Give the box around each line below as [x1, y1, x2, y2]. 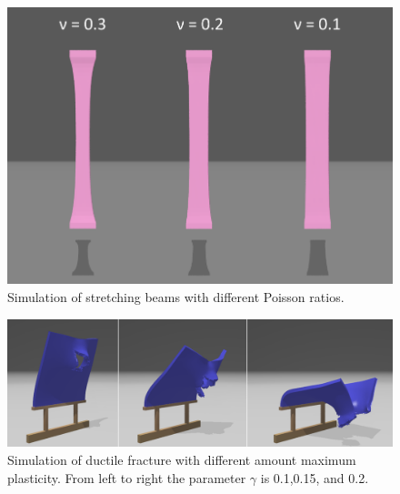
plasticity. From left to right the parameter [7, 468, 246, 487]
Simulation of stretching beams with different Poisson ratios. [7, 287, 345, 307]
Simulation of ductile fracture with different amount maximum [7, 450, 356, 469]
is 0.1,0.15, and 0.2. [260, 468, 369, 487]
